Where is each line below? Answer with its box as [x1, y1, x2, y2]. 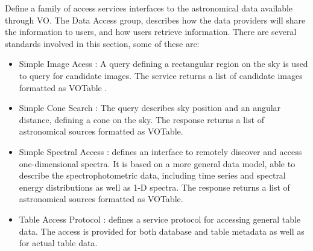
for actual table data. [19, 237, 98, 249]
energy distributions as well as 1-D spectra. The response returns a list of [19, 180, 290, 193]
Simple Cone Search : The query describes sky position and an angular [19, 101, 281, 114]
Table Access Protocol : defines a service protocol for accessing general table [19, 212, 301, 225]
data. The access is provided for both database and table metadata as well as [19, 224, 305, 237]
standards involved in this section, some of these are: [5, 37, 200, 49]
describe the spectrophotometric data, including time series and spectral [19, 169, 286, 182]
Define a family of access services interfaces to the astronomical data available [5, 2, 293, 14]
